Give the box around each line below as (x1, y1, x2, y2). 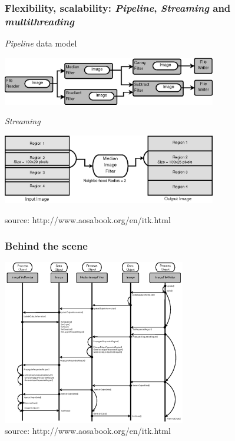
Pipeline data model (5, 37, 77, 49)
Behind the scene (5, 238, 88, 253)
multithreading (5, 14, 75, 28)
